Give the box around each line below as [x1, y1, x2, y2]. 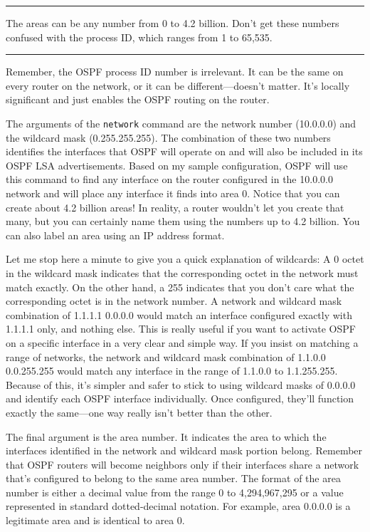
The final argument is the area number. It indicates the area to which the [6, 429, 327, 444]
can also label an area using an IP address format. [6, 227, 225, 242]
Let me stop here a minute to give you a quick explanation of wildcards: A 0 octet [6, 251, 364, 266]
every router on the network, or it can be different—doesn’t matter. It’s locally [6, 78, 350, 93]
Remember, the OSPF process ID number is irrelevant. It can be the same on [6, 64, 344, 79]
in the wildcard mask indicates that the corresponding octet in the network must [6, 265, 359, 280]
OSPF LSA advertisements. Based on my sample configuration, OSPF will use [6, 157, 348, 172]
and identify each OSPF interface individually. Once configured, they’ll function [6, 391, 354, 406]
